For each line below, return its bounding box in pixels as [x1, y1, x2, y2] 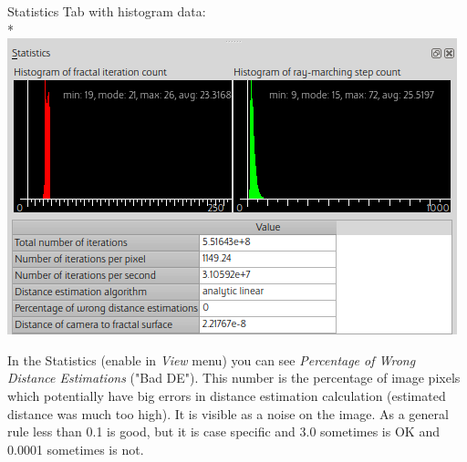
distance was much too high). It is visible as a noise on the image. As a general [7, 404, 449, 423]
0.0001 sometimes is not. [7, 439, 144, 458]
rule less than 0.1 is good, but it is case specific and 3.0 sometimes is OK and [7, 422, 440, 441]
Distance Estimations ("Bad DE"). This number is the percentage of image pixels [7, 368, 461, 387]
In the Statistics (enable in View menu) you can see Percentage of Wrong [7, 350, 416, 369]
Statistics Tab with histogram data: [7, 2, 206, 20]
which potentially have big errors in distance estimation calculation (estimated [7, 385, 446, 405]
